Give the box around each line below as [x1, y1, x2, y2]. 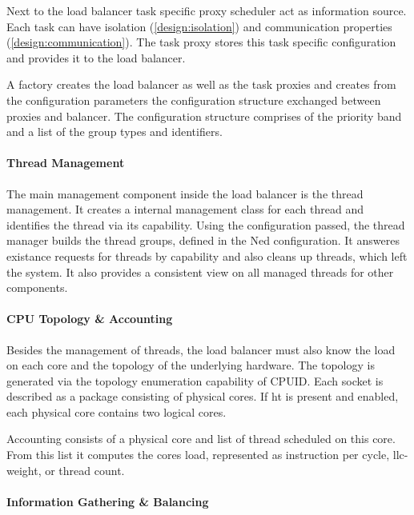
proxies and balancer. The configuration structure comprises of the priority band [6, 107, 402, 124]
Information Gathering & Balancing [6, 493, 209, 509]
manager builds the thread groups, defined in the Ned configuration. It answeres [6, 232, 400, 249]
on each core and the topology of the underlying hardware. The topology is [6, 357, 375, 373]
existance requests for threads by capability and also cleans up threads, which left [6, 247, 408, 264]
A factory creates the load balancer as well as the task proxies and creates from [6, 76, 396, 93]
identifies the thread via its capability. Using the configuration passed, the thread [6, 216, 405, 233]
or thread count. [45, 461, 125, 478]
